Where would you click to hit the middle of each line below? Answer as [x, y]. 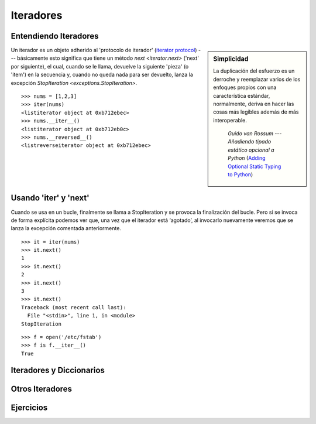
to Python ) [241, 175]
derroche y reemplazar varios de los [257, 79]
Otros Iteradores [42, 389]
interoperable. [230, 120]
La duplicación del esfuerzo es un [254, 71]
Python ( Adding [247, 158]
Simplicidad [231, 59]
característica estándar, [242, 95]
